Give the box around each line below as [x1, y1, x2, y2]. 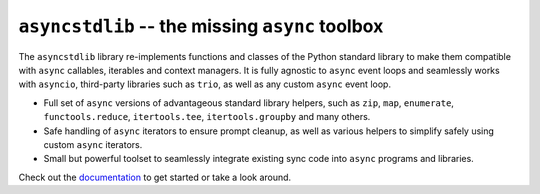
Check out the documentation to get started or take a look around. [18, 171, 292, 183]
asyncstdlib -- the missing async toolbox [18, 15, 384, 37]
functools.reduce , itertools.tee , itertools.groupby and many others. [43, 111, 371, 123]
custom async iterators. [43, 138, 143, 150]
